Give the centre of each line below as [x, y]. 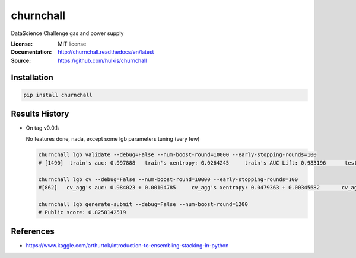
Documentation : [31, 52]
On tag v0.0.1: [42, 128]
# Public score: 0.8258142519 [82, 212]
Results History [40, 114]
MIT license [72, 44]
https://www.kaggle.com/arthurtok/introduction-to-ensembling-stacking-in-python [127, 245]
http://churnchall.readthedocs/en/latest [106, 52]
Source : [21, 60]
